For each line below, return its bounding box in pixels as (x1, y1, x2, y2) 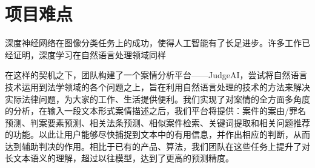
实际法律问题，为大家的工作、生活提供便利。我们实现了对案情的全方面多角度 (5, 92, 310, 105)
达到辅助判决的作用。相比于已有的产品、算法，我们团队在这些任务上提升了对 (5, 139, 310, 152)
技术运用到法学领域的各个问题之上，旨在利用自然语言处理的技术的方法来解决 (5, 80, 310, 93)
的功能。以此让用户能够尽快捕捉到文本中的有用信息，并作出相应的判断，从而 (5, 128, 310, 141)
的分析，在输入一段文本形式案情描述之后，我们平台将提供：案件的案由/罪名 (5, 104, 306, 117)
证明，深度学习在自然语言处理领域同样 (13, 48, 166, 61)
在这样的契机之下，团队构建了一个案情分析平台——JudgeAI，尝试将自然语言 (5, 69, 308, 81)
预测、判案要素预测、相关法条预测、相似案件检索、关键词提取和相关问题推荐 (5, 116, 310, 129)
